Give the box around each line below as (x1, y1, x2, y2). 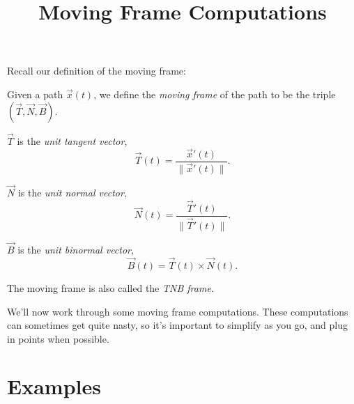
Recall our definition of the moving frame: (7, 63, 186, 78)
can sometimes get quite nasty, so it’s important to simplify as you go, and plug (7, 318, 348, 332)
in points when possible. (7, 331, 109, 345)
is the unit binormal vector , (17, 242, 134, 257)
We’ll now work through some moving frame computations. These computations (7, 304, 348, 318)
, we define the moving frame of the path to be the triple (93, 86, 336, 101)
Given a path (7, 86, 63, 101)
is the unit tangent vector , (17, 133, 128, 148)
